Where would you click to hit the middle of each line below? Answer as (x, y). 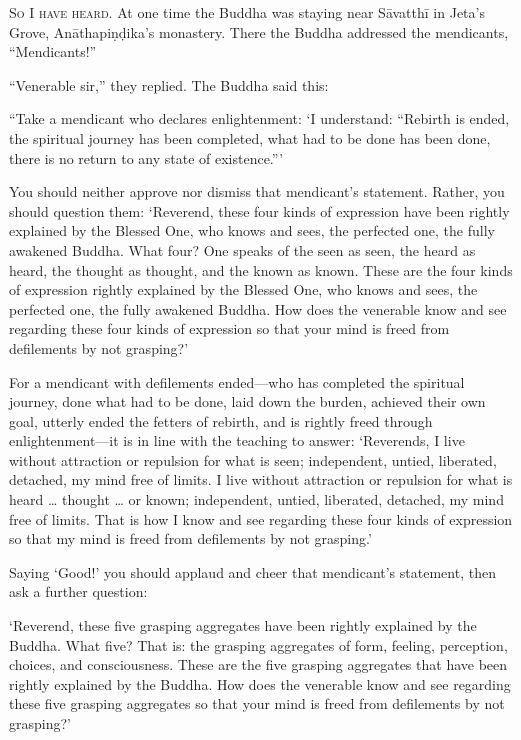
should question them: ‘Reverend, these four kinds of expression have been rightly (259, 210)
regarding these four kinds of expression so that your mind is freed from (229, 328)
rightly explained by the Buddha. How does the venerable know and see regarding (260, 683)
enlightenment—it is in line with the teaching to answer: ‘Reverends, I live (237, 440)
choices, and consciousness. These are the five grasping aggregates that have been (258, 664)
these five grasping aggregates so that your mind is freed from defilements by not (257, 703)
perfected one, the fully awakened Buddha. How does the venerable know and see (258, 308)
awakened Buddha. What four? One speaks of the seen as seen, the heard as (242, 249)
